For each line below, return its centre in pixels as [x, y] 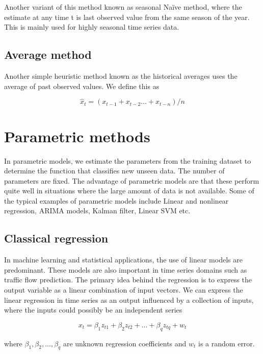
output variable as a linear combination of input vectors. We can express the [124, 290]
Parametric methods [77, 136]
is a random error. [227, 343]
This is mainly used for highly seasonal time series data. [92, 27]
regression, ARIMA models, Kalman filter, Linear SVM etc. [97, 211]
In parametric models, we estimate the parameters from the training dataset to [128, 160]
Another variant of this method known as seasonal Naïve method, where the [123, 7]
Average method [48, 54]
